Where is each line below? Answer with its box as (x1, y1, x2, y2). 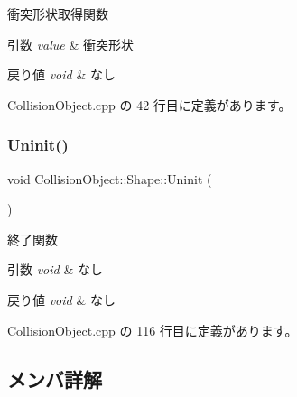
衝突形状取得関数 (7, 5, 108, 23)
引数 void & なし (7, 260, 103, 279)
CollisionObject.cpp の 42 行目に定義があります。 (7, 95, 292, 114)
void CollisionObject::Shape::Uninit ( (7, 169, 212, 188)
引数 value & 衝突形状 (7, 34, 135, 53)
